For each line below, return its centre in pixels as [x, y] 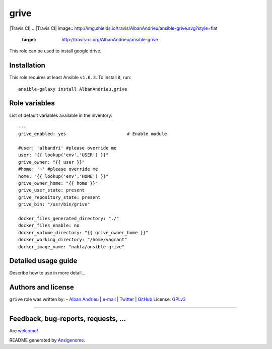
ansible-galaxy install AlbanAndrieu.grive [73, 89]
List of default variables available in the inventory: [61, 115]
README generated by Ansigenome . [47, 340]
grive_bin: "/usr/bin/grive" [54, 204]
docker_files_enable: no [49, 226]
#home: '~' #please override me [58, 169]
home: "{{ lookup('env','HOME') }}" [63, 176]
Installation [27, 65]
